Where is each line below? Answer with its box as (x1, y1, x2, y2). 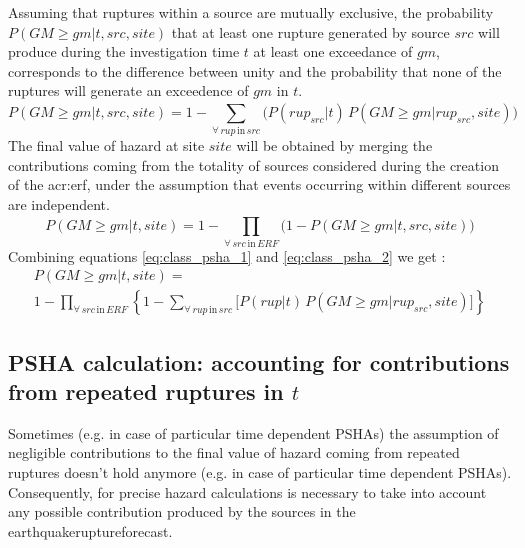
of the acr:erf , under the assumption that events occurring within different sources (8, 174, 511, 195)
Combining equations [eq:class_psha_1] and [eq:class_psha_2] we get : (8, 245, 446, 266)
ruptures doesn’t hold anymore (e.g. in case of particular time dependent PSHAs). (8, 462, 512, 483)
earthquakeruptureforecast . (8, 520, 173, 541)
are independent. (8, 193, 110, 214)
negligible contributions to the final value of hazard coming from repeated (8, 442, 460, 463)
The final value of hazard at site (8, 135, 205, 156)
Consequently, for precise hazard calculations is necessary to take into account (8, 481, 487, 502)
